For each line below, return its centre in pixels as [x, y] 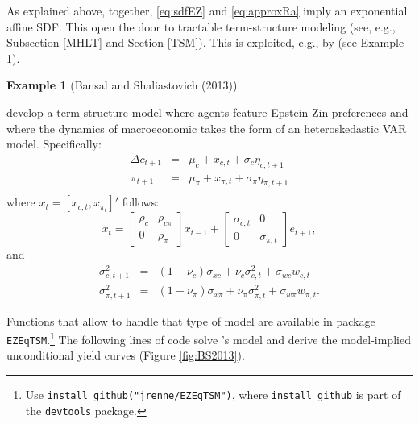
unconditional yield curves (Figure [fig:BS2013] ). [126, 355]
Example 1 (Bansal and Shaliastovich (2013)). [124, 85]
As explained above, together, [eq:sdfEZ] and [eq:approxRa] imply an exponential [207, 10]
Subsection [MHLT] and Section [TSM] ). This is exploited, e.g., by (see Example [205, 42]
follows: [141, 202]
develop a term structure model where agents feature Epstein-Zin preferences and [207, 112]
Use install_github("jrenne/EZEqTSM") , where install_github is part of [213, 395]
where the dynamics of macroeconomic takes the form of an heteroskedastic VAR [207, 128]
